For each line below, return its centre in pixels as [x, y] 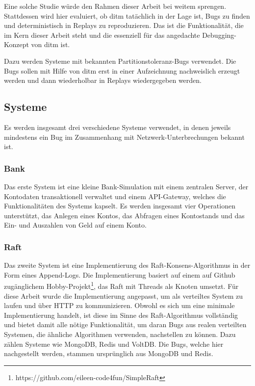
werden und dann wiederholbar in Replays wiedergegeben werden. [103, 80]
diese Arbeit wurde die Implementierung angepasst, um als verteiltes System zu [124, 296]
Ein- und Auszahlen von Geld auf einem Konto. [75, 225]
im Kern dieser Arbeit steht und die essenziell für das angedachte [102, 35]
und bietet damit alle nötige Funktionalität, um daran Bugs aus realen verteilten [125, 324]
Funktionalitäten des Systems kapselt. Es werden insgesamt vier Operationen [120, 206]
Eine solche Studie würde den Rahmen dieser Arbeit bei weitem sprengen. [115, 6]
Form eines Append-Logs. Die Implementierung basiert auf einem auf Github [120, 274]
